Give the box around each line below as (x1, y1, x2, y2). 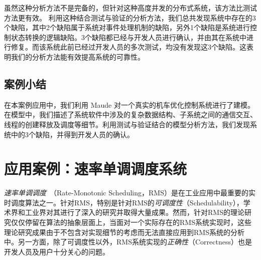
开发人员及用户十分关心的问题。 (4, 246, 109, 256)
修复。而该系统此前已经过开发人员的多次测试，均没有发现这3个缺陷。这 (11, 42, 246, 52)
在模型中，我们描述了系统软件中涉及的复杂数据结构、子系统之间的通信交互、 (4, 109, 257, 120)
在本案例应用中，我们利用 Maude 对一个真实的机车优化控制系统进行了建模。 (4, 99, 254, 110)
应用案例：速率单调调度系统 (4, 158, 187, 179)
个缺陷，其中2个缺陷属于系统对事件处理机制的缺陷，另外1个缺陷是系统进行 (4, 22, 250, 33)
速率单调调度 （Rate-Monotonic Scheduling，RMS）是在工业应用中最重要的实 (4, 187, 255, 198)
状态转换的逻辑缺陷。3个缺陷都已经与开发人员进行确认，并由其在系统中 (11, 32, 246, 42)
